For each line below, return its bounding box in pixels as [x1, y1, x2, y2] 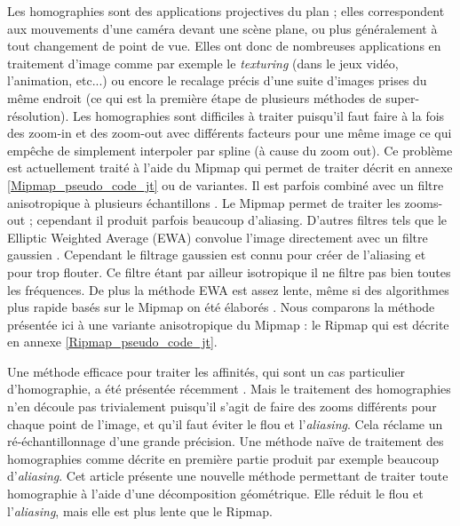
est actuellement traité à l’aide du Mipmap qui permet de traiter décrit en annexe [7, 158, 453, 177]
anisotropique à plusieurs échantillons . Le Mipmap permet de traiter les [7, 193, 401, 211]
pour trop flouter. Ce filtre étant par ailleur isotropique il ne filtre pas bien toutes [7, 262, 451, 281]
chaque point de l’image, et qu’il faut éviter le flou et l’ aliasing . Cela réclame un [7, 414, 443, 433]
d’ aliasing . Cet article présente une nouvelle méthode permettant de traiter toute [7, 466, 448, 485]
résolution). [7, 106, 69, 124]
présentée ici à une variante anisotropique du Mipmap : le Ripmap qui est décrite [7, 315, 449, 333]
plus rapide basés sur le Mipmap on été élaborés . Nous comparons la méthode [7, 298, 435, 316]
